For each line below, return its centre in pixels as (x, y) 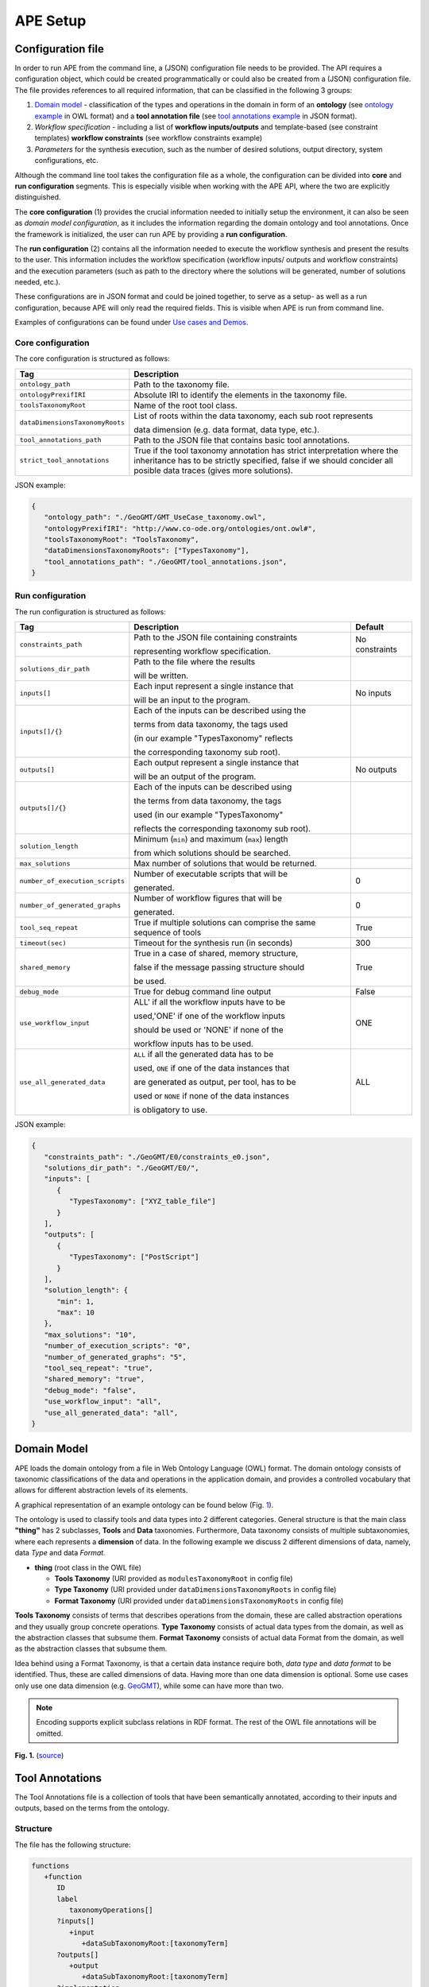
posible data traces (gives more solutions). (213, 471)
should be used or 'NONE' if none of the (209, 1030)
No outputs (376, 769)
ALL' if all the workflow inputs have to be (210, 1002)
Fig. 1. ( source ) (39, 1756)
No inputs (373, 693)
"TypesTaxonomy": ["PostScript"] (134, 1257)
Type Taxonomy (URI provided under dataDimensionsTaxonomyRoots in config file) (195, 1590)
